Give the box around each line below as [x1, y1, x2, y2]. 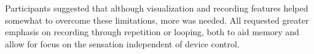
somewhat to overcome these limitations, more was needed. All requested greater [5, 13, 309, 26]
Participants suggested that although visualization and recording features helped [5, 2, 308, 14]
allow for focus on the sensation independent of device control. [5, 37, 240, 50]
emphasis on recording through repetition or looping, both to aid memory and [5, 25, 299, 38]
